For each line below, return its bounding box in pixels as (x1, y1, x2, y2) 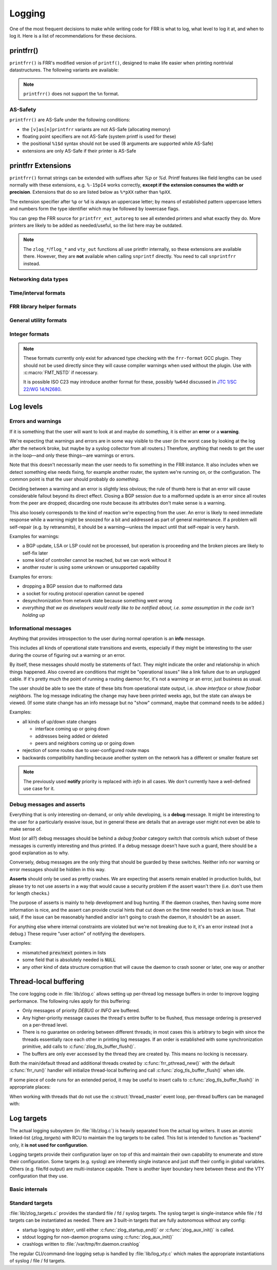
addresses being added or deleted (35, 733, 108, 739)
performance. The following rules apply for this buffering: (9, 998, 131, 1004)
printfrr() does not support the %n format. (23, 90, 120, 97)
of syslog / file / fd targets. (9, 1258, 66, 1264)
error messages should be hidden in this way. (9, 866, 106, 872)
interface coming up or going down (35, 726, 110, 732)
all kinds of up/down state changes (22, 719, 97, 725)
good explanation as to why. (9, 850, 69, 856)
